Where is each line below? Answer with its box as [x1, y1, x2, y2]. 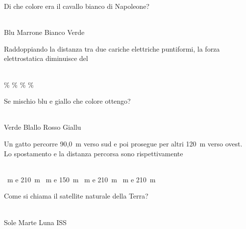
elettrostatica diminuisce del [4, 53, 88, 63]
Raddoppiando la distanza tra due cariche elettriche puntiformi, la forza [4, 43, 220, 54]
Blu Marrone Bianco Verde [4, 27, 85, 37]
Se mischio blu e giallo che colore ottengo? [4, 96, 131, 106]
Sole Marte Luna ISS [4, 217, 67, 227]
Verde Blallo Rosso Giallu [4, 122, 81, 132]
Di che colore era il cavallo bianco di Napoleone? [4, 1, 149, 11]
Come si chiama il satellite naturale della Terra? [4, 191, 148, 201]
